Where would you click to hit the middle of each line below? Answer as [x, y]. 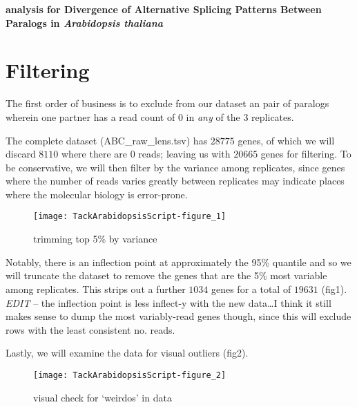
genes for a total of [251, 288]
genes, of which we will [286, 140]
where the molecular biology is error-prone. [97, 194]
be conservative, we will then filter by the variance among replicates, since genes [175, 167]
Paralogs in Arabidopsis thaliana [85, 22]
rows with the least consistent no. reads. [90, 329]
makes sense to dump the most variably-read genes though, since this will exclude [178, 316]
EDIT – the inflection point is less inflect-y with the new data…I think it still [168, 302]
